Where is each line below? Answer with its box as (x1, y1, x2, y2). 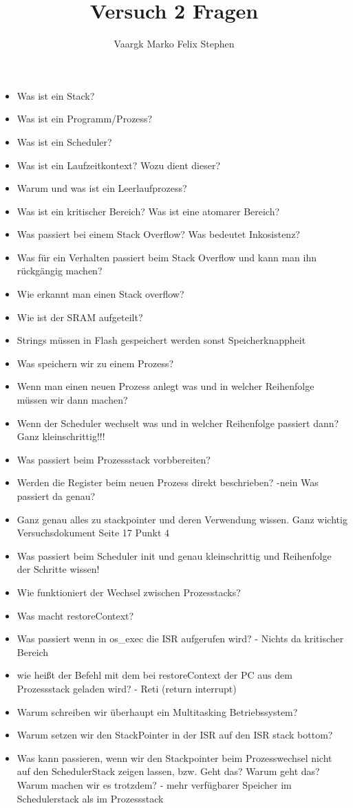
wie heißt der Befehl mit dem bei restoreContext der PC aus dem (17, 668, 292, 682)
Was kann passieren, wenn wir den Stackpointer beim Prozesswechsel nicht (17, 750, 332, 765)
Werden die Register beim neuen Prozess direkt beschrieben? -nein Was (17, 475, 319, 490)
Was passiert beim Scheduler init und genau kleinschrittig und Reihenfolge (17, 548, 332, 563)
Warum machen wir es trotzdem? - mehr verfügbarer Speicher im (17, 777, 292, 791)
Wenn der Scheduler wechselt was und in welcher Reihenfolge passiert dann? (17, 415, 339, 430)
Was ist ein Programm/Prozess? (17, 111, 153, 126)
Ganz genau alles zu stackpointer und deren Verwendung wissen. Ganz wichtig (17, 512, 347, 526)
